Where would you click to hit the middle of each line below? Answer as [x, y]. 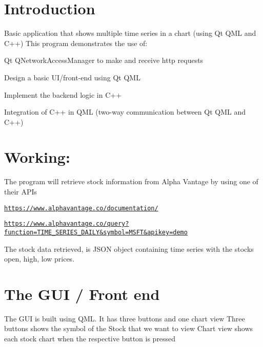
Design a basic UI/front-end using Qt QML [72, 77]
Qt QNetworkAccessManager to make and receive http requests [104, 60]
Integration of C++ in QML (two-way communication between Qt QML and [125, 112]
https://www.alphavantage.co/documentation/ [81, 208]
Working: [37, 157]
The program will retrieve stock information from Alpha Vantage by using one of [131, 181]
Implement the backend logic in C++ [63, 94]
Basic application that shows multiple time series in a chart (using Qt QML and [130, 33]
